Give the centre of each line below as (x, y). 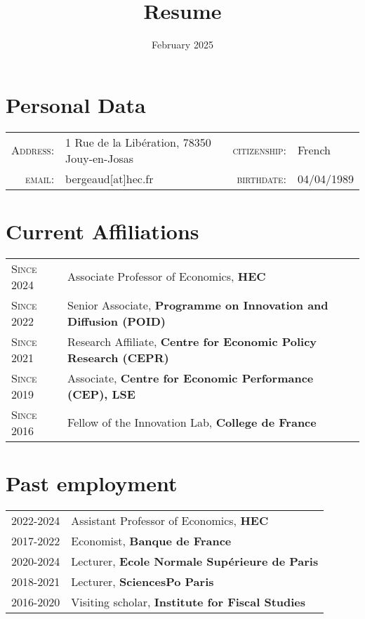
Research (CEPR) (118, 357)
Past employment (92, 482)
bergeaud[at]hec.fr (109, 178)
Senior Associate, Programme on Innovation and (198, 305)
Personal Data (76, 104)
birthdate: (261, 178)
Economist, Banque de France (151, 540)
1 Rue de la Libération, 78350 (138, 142)
